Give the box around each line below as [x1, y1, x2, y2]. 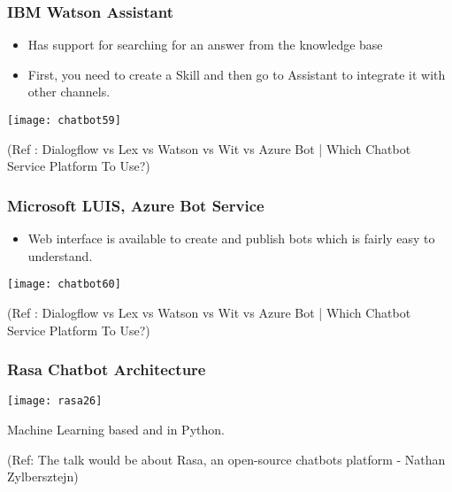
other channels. [27, 82, 111, 101]
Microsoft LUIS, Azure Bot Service [7, 194, 264, 216]
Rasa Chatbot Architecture [7, 358, 206, 381]
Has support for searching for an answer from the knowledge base [27, 35, 383, 54]
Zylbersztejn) [7, 467, 79, 486]
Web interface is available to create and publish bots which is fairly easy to [27, 229, 435, 248]
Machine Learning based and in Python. [7, 419, 225, 438]
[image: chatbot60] [7, 278, 121, 291]
